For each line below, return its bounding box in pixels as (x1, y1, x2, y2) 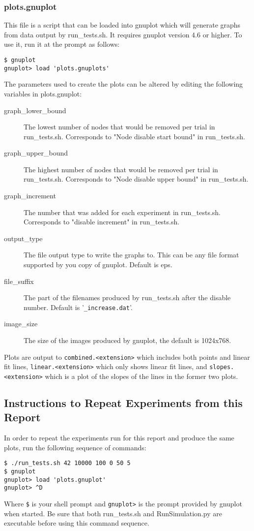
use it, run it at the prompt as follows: (4, 39, 120, 49)
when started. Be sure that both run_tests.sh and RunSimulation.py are (4, 508, 222, 518)
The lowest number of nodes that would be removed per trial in (24, 122, 215, 132)
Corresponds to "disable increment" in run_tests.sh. (24, 217, 180, 227)
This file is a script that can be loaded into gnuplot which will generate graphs (4, 20, 241, 30)
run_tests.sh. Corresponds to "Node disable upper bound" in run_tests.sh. (24, 174, 249, 184)
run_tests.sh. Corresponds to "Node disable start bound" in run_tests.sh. (24, 131, 245, 141)
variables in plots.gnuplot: (4, 88, 82, 98)
